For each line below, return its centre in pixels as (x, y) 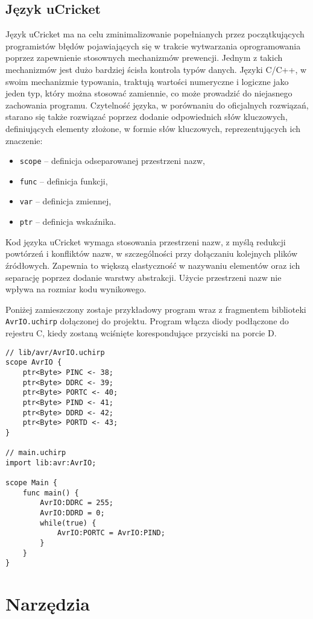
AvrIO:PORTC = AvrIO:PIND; (111, 533)
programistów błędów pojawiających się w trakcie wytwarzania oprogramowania (153, 46)
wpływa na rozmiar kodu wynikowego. (76, 289)
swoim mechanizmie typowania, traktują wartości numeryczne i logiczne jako (147, 81)
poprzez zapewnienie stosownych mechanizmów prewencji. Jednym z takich (144, 58)
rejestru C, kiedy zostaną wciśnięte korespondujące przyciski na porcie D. (141, 332)
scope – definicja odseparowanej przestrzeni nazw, (112, 161)
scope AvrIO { (34, 363)
